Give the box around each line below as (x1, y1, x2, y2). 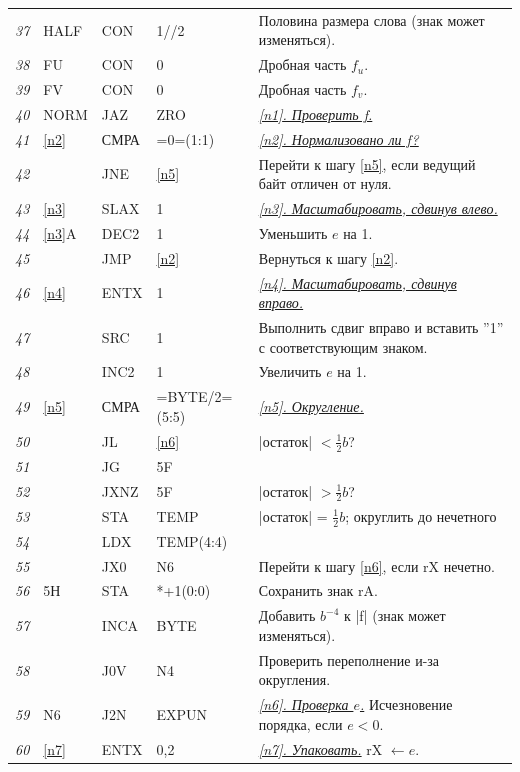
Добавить (258, 605, 316, 626)
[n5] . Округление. (258, 396, 364, 417)
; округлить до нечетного (345, 505, 497, 526)
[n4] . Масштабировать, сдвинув (258, 272, 457, 293)
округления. (258, 669, 331, 690)
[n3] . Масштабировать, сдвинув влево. (258, 198, 498, 218)
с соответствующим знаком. (258, 336, 428, 357)
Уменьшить (258, 222, 328, 243)
